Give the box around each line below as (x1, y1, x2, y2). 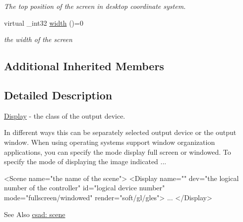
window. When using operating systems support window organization (4, 136, 215, 147)
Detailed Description (4, 87, 113, 102)
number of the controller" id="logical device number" (4, 182, 165, 193)
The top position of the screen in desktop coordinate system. (4, 1, 186, 11)
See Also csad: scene (4, 209, 65, 219)
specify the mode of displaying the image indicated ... (4, 156, 167, 167)
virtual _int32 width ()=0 (4, 17, 83, 28)
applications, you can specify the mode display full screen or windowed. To (4, 146, 231, 157)
